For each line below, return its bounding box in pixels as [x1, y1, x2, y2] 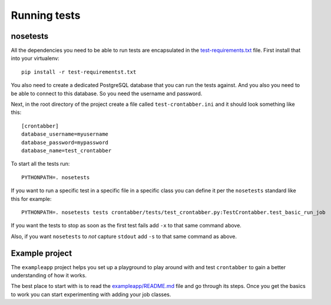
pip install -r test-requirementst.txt [21, 68, 137, 75]
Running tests [11, 9, 81, 22]
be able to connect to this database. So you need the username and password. [11, 90, 203, 97]
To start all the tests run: [11, 160, 70, 167]
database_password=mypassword [21, 139, 109, 146]
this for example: [11, 195, 52, 202]
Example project [11, 248, 72, 258]
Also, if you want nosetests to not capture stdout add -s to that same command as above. [11, 233, 237, 240]
